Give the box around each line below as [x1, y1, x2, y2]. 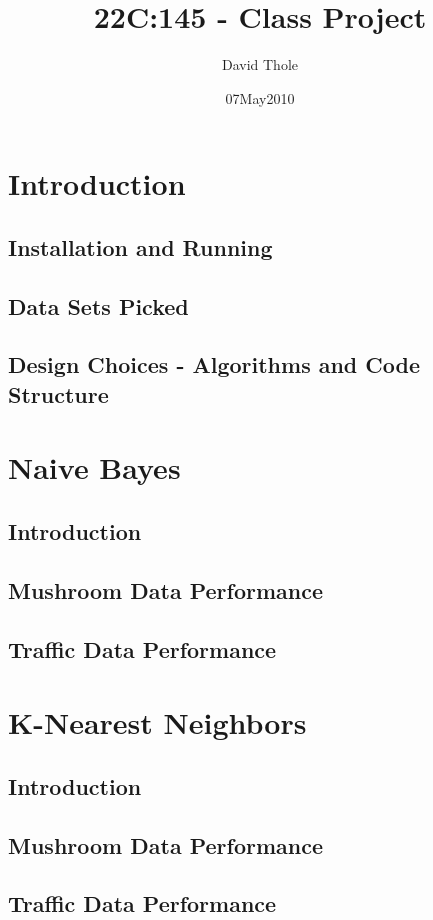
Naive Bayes [8, 447, 181, 488]
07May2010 [225, 87, 295, 108]
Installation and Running [8, 231, 273, 262]
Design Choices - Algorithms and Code [8, 349, 421, 380]
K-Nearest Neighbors [8, 702, 307, 743]
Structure [8, 378, 109, 409]
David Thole [221, 54, 299, 75]
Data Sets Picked [8, 290, 189, 321]
